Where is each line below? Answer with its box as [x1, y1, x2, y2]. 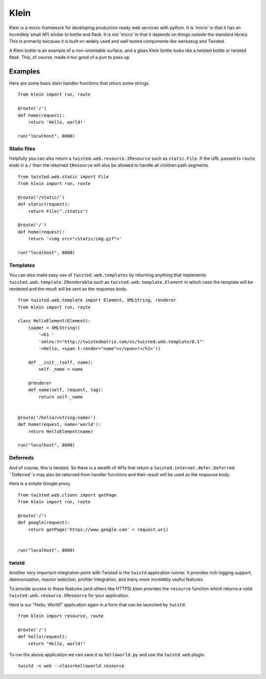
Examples [9, 67, 40, 75]
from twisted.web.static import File [18, 174, 109, 180]
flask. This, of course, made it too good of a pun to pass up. [9, 54, 131, 60]
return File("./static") [28, 208, 88, 214]
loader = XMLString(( [28, 325, 81, 331]
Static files [9, 145, 35, 152]
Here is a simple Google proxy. [9, 481, 71, 487]
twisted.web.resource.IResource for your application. [9, 593, 130, 599]
